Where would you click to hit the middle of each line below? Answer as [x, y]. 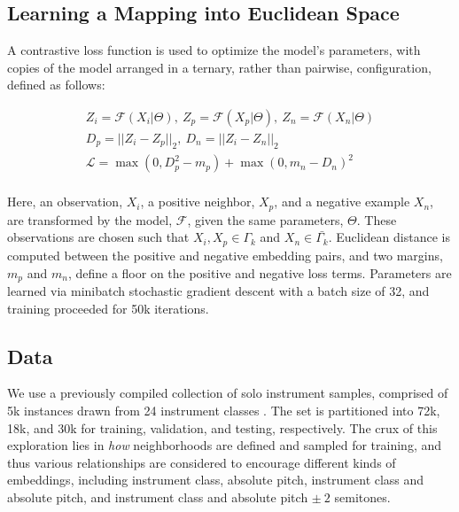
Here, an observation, [65, 202]
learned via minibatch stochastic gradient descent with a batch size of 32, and [218, 290]
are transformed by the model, [90, 219]
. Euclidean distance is [389, 237]
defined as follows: [56, 85]
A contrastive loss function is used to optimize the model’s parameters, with [214, 50]
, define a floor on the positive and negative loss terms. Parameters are [260, 272]
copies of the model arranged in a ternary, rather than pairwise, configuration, [219, 67]
